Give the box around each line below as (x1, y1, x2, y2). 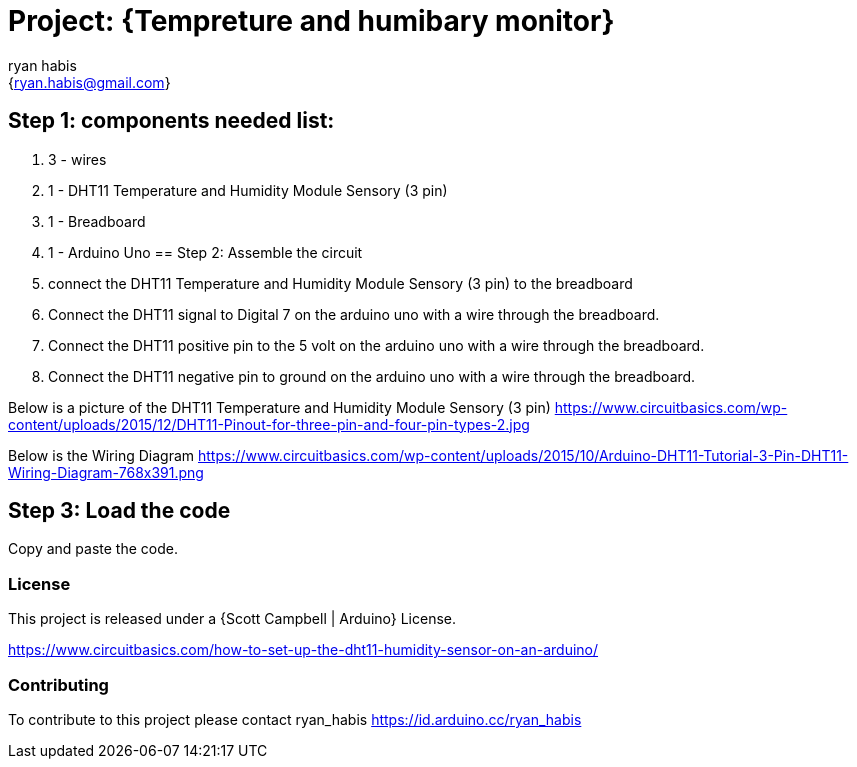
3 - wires (48, 150, 107, 168)
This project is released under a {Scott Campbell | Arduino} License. (8, 610, 457, 628)
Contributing (8, 674, 109, 695)
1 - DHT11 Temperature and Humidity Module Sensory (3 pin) (48, 181, 448, 199)
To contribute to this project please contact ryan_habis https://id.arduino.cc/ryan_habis (8, 710, 582, 728)
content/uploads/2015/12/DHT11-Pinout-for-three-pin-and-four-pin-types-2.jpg (8, 415, 530, 433)
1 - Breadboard (48, 212, 146, 230)
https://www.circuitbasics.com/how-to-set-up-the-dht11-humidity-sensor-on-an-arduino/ (8, 641, 599, 659)
